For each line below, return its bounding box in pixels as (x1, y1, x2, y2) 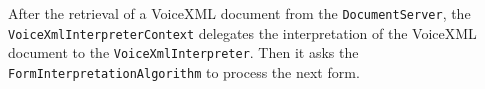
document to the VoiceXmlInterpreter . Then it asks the (8, 42, 359, 63)
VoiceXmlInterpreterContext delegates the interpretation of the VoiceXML (8, 22, 477, 43)
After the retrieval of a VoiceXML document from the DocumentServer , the (8, 3, 471, 23)
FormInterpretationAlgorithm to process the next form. (8, 61, 360, 82)
